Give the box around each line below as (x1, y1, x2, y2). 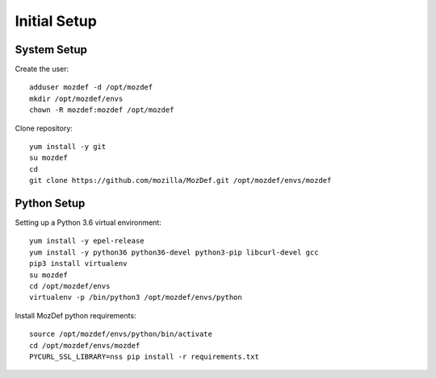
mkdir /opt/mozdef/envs (29, 93, 124, 103)
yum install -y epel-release (29, 236, 145, 246)
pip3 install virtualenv (29, 259, 128, 268)
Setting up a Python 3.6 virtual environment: (15, 218, 161, 227)
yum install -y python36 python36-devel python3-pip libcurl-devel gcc (29, 247, 319, 257)
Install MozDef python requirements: (15, 310, 136, 320)
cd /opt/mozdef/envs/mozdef (29, 341, 140, 350)
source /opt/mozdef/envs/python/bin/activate (29, 330, 213, 339)
